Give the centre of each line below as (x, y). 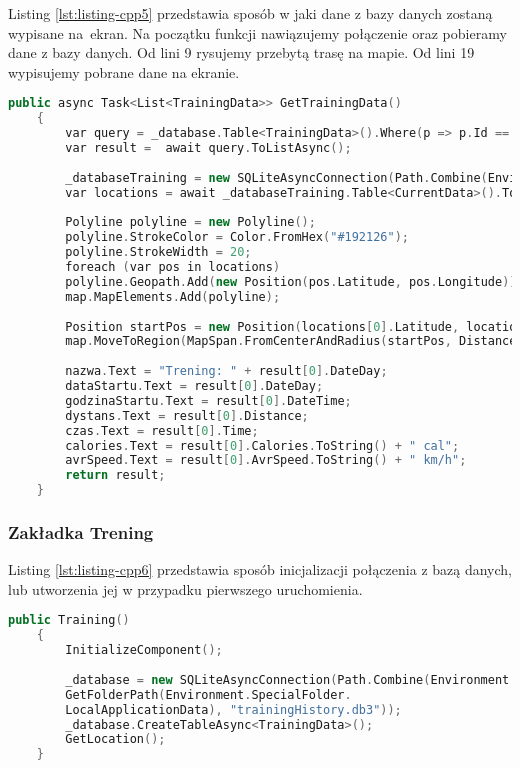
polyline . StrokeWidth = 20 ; (158, 252)
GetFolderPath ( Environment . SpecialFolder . (208, 694)
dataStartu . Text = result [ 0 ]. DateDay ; (194, 386)
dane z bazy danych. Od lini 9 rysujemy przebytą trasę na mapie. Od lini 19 (241, 52)
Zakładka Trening (81, 531)
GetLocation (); (115, 739)
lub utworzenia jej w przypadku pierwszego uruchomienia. (185, 588)
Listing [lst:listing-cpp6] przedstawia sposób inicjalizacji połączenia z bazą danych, (260, 569)
